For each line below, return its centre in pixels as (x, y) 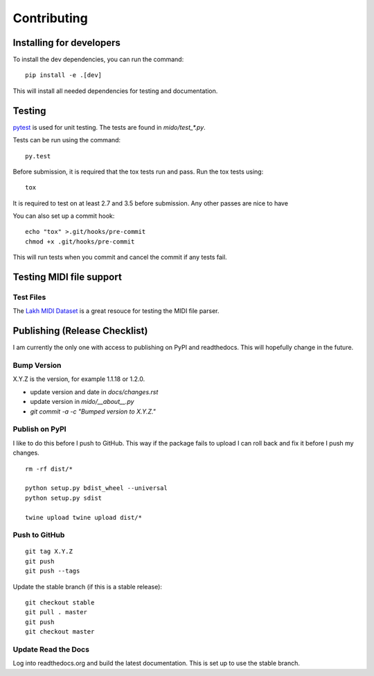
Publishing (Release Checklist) (80, 331)
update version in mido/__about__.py (82, 402)
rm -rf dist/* (49, 469)
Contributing (50, 18)
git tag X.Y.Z (49, 551)
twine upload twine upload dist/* (83, 517)
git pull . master (56, 612)
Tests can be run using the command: (67, 140)
